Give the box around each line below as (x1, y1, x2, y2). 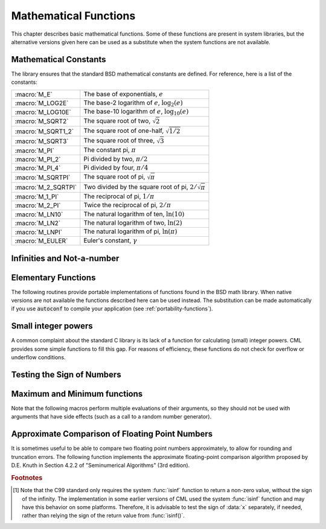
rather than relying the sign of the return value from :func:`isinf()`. (22, 512, 185, 519)
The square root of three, (83, 136, 155, 145)
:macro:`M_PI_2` (14, 155, 61, 163)
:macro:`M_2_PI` (14, 201, 61, 210)
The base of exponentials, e (83, 89, 163, 98)
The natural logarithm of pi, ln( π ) (83, 227, 177, 236)
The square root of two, (83, 117, 151, 125)
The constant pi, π (83, 146, 136, 154)
